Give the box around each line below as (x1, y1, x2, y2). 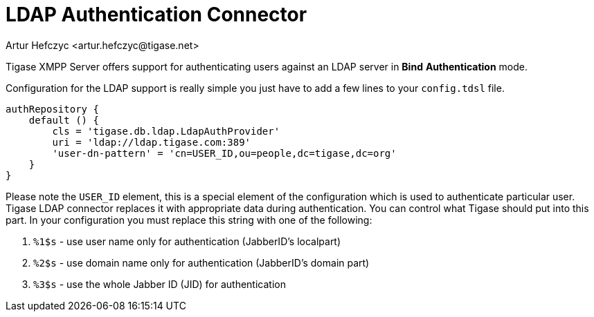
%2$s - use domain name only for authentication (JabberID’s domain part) (33, 256, 370, 269)
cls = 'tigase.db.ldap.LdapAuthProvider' (52, 125, 280, 137)
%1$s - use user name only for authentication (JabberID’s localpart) (33, 235, 341, 247)
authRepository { (6, 103, 99, 115)
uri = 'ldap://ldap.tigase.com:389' (52, 136, 251, 148)
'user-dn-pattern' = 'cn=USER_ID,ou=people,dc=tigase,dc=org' (52, 147, 397, 159)
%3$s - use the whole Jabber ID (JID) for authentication (33, 278, 286, 290)
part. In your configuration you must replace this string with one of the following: (6, 213, 372, 226)
